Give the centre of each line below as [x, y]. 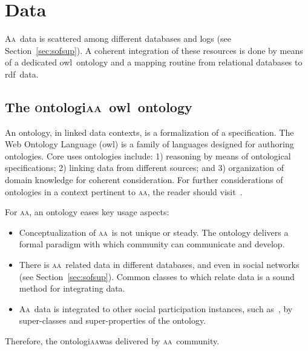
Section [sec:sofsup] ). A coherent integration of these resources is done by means [154, 50]
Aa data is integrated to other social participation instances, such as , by [156, 308]
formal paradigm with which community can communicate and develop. [152, 244]
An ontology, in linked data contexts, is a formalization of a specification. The [149, 132]
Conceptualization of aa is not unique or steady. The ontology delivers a [154, 232]
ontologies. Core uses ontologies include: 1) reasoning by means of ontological [148, 155]
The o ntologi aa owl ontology [99, 106]
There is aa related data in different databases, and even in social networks [159, 265]
